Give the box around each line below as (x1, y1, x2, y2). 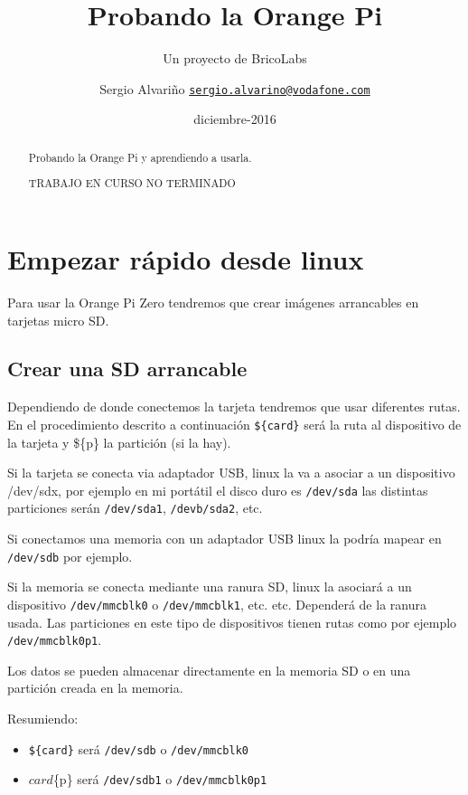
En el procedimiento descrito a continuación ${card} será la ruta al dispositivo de (7, 414, 462, 433)
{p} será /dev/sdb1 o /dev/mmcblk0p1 (52, 770, 267, 789)
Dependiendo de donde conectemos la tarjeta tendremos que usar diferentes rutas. (7, 397, 461, 416)
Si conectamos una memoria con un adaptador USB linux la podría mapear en (7, 529, 442, 548)
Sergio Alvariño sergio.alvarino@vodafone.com (99, 79, 370, 98)
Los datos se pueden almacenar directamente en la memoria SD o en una (7, 660, 411, 679)
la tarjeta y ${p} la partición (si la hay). (7, 432, 231, 451)
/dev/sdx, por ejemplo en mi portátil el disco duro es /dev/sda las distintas (7, 480, 428, 499)
